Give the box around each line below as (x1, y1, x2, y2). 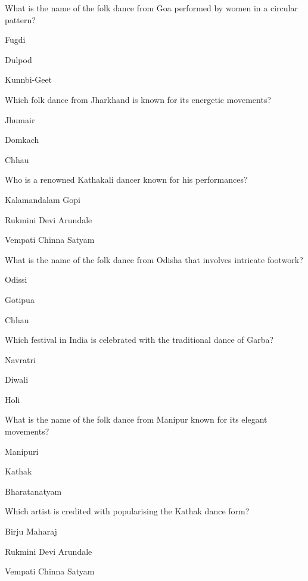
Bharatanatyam (5, 485, 62, 497)
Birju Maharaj (5, 525, 57, 538)
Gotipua (5, 293, 35, 305)
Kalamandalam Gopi (5, 193, 80, 205)
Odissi (5, 273, 27, 286)
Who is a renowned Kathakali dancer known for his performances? (5, 173, 248, 186)
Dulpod (5, 53, 32, 65)
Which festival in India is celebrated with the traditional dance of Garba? (5, 333, 274, 346)
